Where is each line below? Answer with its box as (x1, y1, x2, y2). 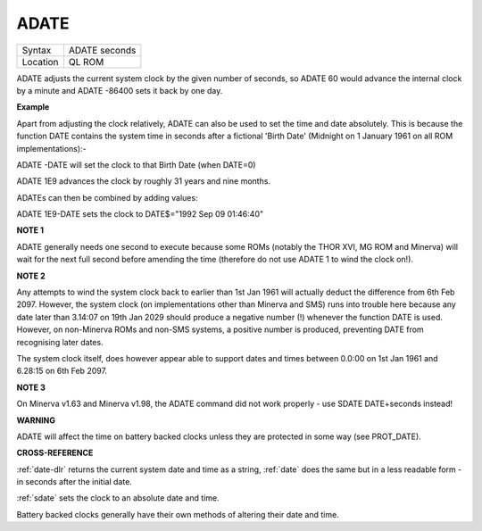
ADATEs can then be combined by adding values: (16, 192, 198, 203)
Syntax (21, 44, 52, 56)
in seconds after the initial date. (16, 477, 133, 487)
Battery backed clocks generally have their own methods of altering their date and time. (16, 509, 339, 519)
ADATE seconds (68, 44, 137, 56)
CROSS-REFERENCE (16, 447, 94, 459)
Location (21, 55, 59, 68)
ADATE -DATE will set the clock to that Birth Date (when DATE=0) (16, 159, 256, 170)
